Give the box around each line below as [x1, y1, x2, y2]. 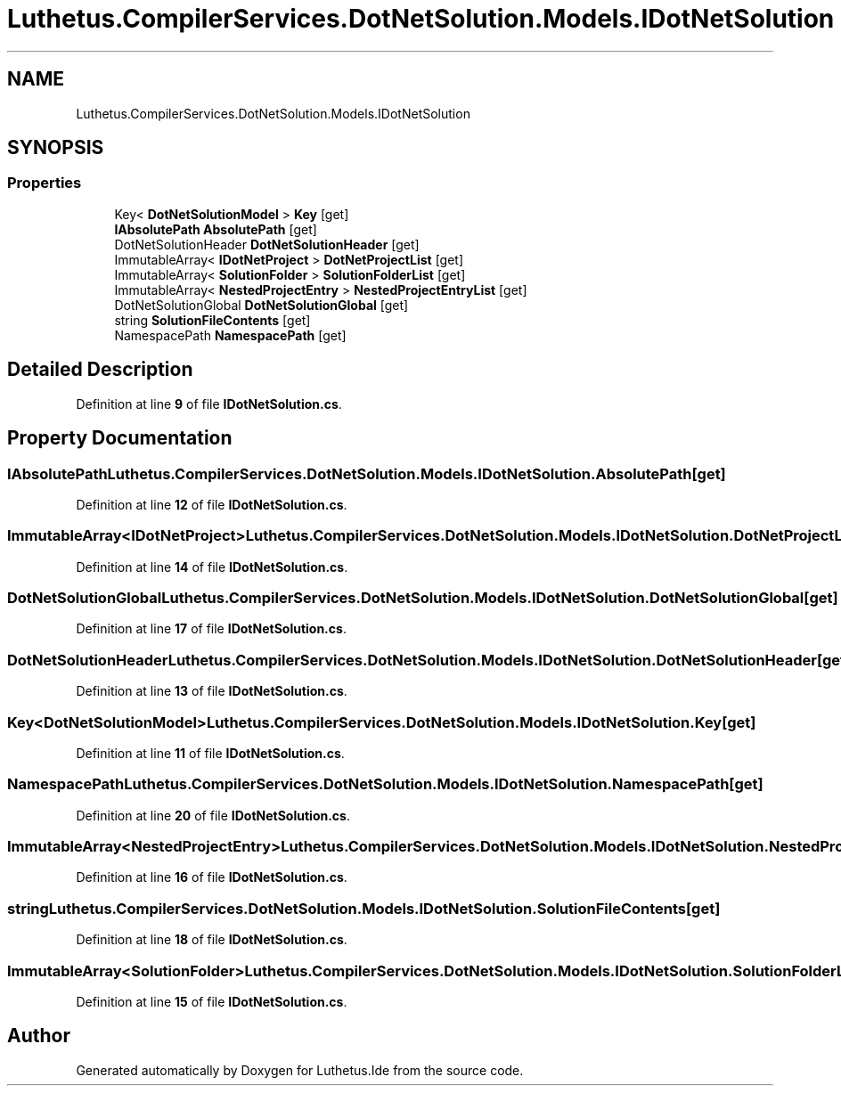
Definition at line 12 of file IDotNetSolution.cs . [76, 496, 347, 512]
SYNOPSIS [7, 136, 104, 159]
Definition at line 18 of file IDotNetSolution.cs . [76, 932, 347, 948]
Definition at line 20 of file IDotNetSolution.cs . [76, 807, 350, 823]
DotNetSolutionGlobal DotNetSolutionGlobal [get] [114, 297, 409, 313]
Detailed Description [7, 358, 193, 381]
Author [7, 1024, 70, 1048]
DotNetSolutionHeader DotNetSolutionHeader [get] [114, 236, 420, 252]
